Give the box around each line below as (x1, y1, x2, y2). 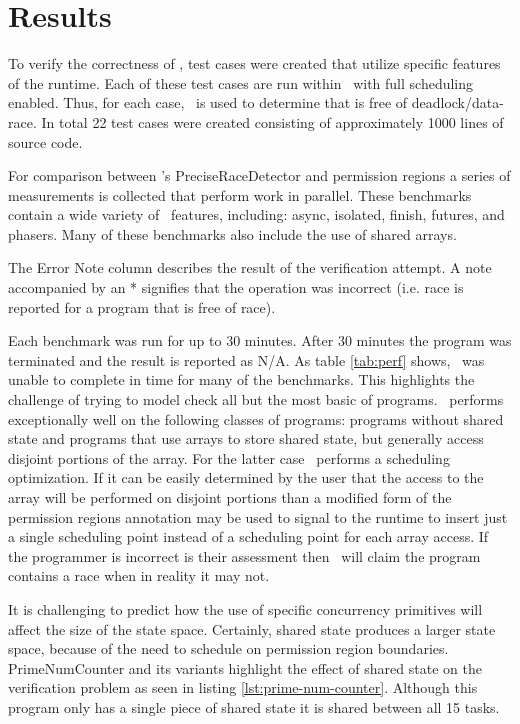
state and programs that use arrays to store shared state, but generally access (8, 428, 484, 449)
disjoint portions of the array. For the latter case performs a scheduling (8, 447, 450, 468)
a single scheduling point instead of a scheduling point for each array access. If (8, 526, 489, 547)
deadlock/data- (411, 92, 504, 113)
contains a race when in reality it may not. (8, 565, 270, 586)
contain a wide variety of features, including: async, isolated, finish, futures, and (8, 204, 505, 225)
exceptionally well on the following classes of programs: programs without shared (8, 408, 504, 429)
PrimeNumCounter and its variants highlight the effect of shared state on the (8, 657, 482, 678)
